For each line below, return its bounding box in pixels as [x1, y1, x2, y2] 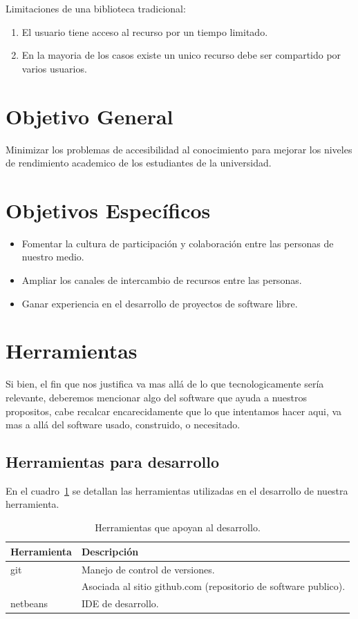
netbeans [10, 596, 48, 611]
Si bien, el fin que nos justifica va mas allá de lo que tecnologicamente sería [6, 377, 324, 391]
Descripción [81, 544, 139, 558]
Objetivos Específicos [6, 196, 211, 224]
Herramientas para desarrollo [6, 451, 220, 473]
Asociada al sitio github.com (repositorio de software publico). [81, 579, 346, 593]
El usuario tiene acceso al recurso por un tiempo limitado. [21, 24, 268, 39]
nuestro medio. [21, 249, 84, 264]
